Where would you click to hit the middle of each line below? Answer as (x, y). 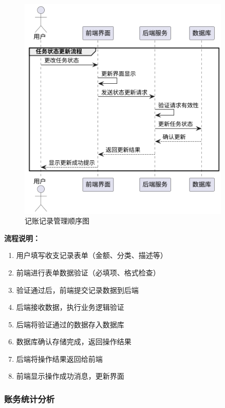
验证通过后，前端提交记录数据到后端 (77, 290)
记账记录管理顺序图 (57, 221)
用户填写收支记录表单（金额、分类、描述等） (92, 255)
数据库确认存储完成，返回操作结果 (74, 341)
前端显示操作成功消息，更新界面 (70, 376)
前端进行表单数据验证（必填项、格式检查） (88, 272)
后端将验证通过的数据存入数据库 (70, 324)
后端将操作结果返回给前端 (59, 358)
